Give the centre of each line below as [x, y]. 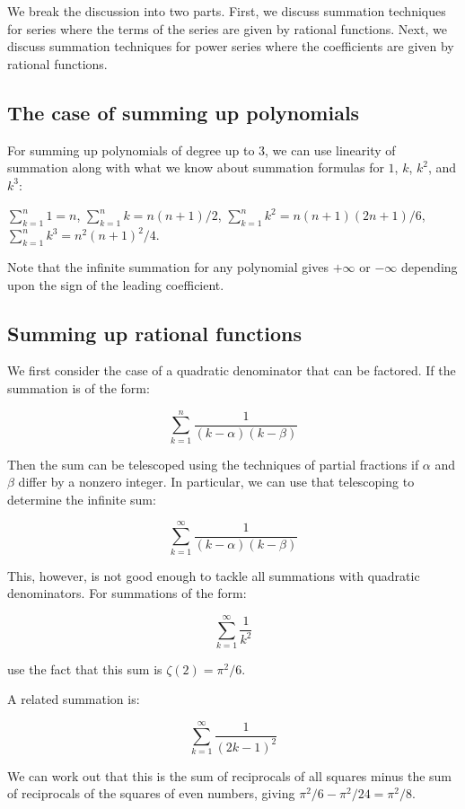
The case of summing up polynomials [184, 112]
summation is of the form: [79, 387]
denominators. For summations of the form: [127, 593]
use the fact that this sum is [85, 668]
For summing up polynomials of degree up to [131, 149]
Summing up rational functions [154, 333]
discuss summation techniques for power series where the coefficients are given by [231, 46]
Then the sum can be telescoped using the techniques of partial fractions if [213, 464]
